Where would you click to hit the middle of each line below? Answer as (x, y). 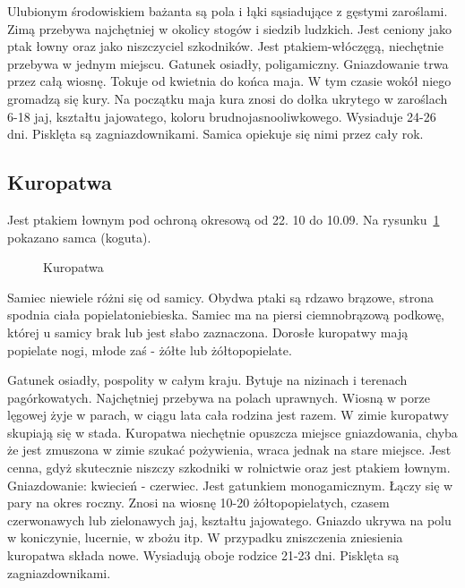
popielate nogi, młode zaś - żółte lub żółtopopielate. (150, 349)
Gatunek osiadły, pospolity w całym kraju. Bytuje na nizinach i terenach (207, 380)
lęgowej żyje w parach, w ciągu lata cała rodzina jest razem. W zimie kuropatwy (228, 415)
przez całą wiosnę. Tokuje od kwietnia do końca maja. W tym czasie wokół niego (229, 81)
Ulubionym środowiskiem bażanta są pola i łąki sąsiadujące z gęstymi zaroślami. (228, 11)
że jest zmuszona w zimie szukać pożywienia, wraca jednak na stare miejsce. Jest (229, 450)
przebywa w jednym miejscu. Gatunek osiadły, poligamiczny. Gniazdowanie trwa (228, 63)
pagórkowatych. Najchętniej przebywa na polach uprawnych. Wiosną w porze (219, 397)
